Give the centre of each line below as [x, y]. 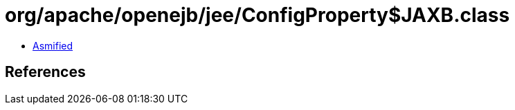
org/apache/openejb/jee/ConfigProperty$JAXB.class [257, 15]
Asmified [53, 45]
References [45, 72]
